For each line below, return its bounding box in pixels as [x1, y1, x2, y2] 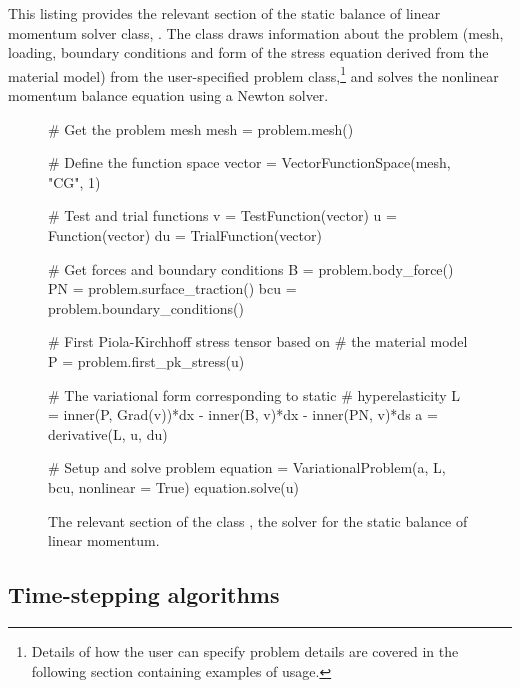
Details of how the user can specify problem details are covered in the [31, 640, 459, 661]
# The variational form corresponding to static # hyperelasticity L [48, 384, 461, 405]
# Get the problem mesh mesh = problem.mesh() [48, 118, 354, 139]
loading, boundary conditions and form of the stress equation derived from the [8, 42, 489, 63]
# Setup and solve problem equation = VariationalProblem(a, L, [48, 457, 446, 478]
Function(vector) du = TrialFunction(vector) [48, 225, 322, 245]
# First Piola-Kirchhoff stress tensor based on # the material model [48, 331, 468, 352]
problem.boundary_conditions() [48, 297, 244, 318]
